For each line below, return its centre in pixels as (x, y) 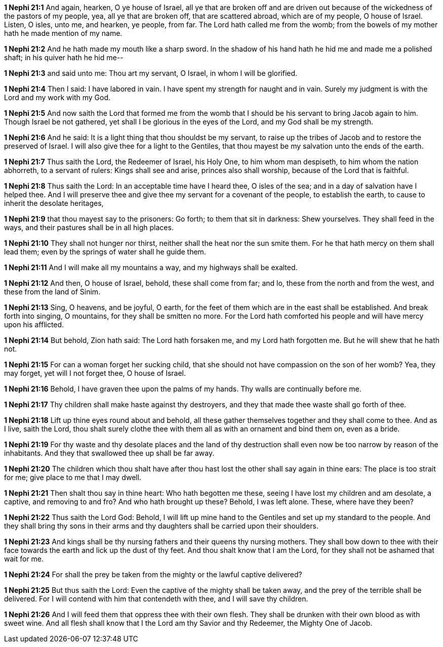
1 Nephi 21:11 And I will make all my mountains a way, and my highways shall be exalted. (151, 267)
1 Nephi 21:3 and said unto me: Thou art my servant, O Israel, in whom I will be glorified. (151, 73)
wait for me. (24, 559)
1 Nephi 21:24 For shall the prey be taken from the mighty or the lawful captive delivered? (153, 574)
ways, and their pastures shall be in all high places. (89, 227)
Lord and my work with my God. (57, 97)
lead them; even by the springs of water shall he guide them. (105, 252)
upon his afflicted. (34, 325)
